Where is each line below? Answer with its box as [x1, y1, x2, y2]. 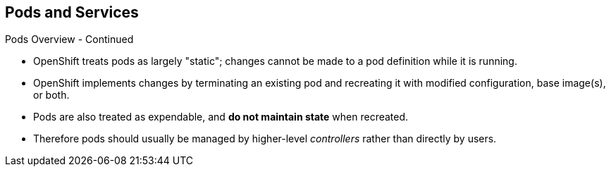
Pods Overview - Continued [5, 33, 134, 46]
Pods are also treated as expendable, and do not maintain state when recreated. [33, 111, 409, 123]
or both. [33, 89, 70, 102]
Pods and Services [5, 4, 139, 21]
